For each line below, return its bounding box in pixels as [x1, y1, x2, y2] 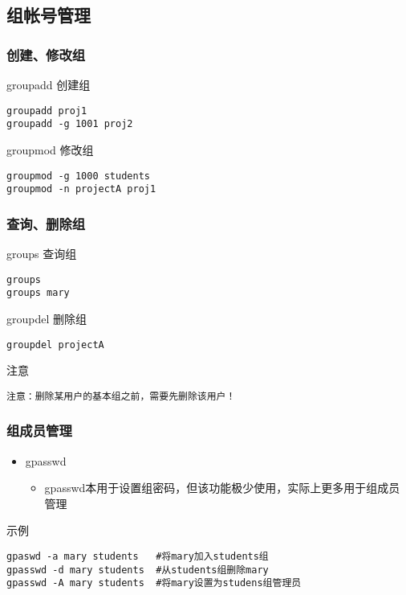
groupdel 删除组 [6, 310, 87, 326]
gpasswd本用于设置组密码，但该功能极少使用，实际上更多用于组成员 [44, 479, 400, 496]
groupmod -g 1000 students [6, 170, 150, 182]
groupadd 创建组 [6, 76, 91, 92]
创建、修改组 [6, 44, 86, 64]
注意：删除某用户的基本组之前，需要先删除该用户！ [6, 390, 236, 402]
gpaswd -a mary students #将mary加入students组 [6, 551, 269, 563]
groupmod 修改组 [6, 141, 94, 158]
